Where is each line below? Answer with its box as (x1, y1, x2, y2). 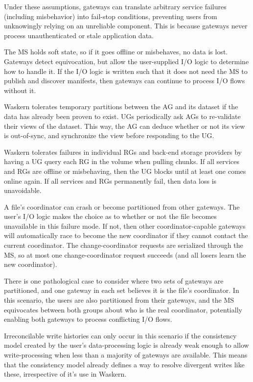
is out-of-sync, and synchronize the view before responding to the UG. (4, 130, 214, 141)
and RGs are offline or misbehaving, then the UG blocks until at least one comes (4, 166, 246, 176)
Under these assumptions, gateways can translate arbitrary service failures (4, 1, 227, 11)
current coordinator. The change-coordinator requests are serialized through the (4, 240, 243, 250)
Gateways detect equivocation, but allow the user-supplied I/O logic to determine (4, 56, 249, 66)
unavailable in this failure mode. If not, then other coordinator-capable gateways (4, 220, 246, 231)
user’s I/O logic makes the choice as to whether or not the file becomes (4, 211, 217, 221)
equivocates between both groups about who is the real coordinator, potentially (4, 304, 242, 314)
